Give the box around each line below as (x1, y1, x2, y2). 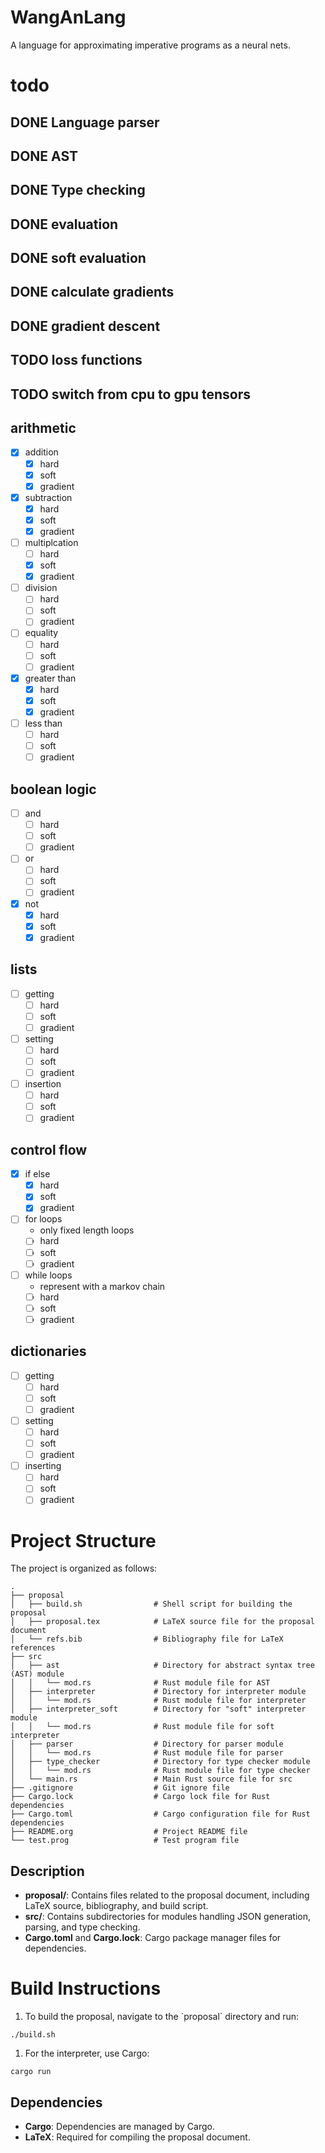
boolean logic (10, 781, 97, 798)
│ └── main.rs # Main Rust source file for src (10, 1774, 293, 1785)
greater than (24, 672, 77, 684)
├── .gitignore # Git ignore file (10, 1783, 230, 1793)
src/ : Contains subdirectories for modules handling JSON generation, (24, 1911, 312, 1923)
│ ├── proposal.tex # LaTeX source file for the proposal (10, 1617, 315, 1627)
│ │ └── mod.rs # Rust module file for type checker (10, 1766, 311, 1776)
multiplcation (24, 536, 79, 548)
